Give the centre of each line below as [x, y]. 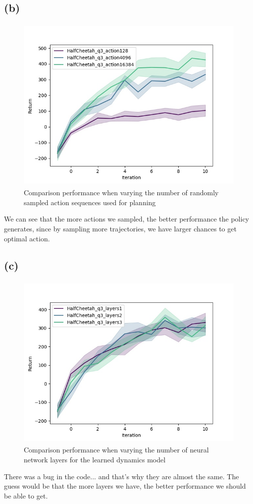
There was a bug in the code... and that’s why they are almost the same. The [122, 476]
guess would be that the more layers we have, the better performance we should [125, 486]
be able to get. [26, 495]
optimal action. [27, 238]
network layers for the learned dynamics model [95, 459]
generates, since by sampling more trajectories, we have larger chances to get [120, 228]
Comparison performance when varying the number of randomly [121, 193]
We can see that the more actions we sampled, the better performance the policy [126, 219]
